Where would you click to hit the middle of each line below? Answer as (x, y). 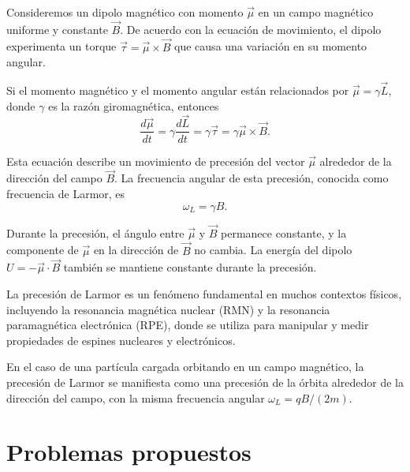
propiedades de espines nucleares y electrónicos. (121, 340)
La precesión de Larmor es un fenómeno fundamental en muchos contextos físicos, (204, 293)
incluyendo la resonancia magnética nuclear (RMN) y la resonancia (168, 309)
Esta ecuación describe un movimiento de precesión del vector (156, 161)
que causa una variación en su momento (271, 46)
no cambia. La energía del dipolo (273, 250)
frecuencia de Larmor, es (66, 193)
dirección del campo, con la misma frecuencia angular (136, 397)
